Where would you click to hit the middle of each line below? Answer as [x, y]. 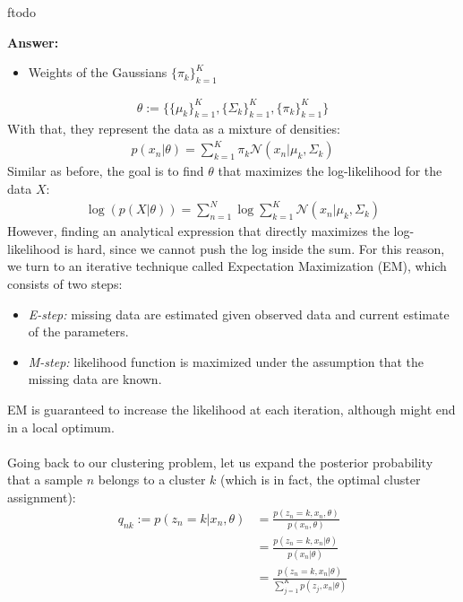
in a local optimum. [61, 427]
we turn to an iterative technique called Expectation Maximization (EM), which [227, 266]
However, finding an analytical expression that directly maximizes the [198, 231]
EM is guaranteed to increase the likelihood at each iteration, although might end [231, 409]
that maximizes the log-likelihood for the [330, 171]
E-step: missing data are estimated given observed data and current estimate [239, 314]
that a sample [45, 480]
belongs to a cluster [152, 480]
